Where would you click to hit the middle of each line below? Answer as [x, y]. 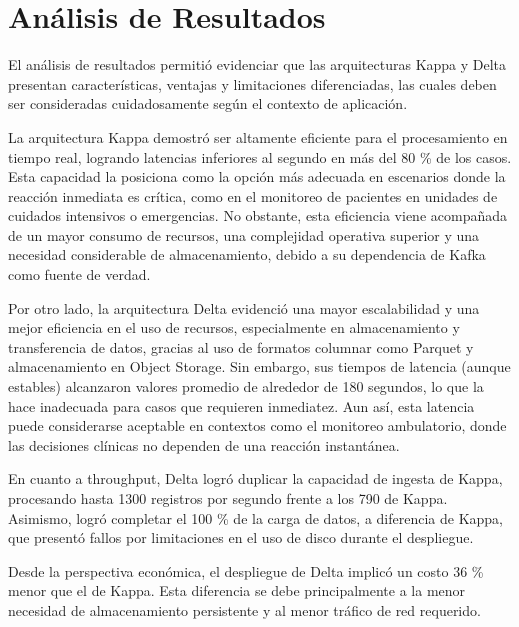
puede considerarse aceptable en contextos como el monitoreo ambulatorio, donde [257, 425]
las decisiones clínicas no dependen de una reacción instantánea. [204, 444]
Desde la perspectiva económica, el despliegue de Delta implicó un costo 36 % [246, 570]
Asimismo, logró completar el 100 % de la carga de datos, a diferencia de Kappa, [256, 517]
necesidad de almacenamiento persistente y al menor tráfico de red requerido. [244, 609]
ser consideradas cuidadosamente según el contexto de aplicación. [208, 103]
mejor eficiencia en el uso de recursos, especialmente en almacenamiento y [234, 327]
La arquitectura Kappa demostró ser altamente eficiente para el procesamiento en [258, 136]
